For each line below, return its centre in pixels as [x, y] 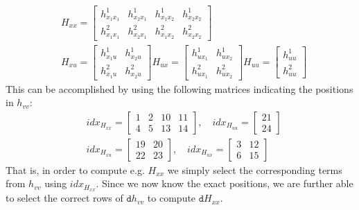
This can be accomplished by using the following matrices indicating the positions [179, 88]
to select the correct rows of [64, 198]
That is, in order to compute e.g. [75, 169]
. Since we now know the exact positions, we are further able [225, 183]
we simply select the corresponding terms [255, 169]
